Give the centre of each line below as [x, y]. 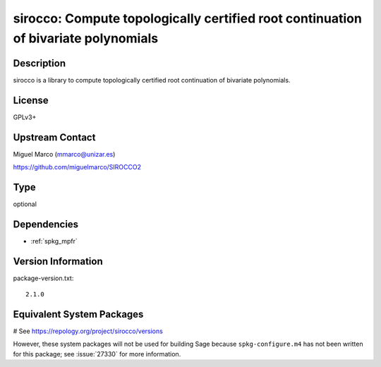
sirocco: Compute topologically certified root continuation [188, 18]
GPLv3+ [25, 117]
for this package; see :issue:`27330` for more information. [97, 354]
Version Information [58, 261]
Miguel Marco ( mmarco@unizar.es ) [64, 154]
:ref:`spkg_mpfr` [54, 241]
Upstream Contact [54, 137]
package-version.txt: [43, 278]
